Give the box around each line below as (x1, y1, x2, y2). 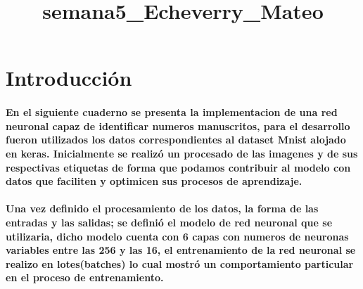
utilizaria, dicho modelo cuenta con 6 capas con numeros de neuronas (6, 229, 349, 243)
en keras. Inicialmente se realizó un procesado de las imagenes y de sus (6, 146, 358, 160)
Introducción (6, 63, 132, 92)
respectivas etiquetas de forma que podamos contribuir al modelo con (6, 160, 351, 174)
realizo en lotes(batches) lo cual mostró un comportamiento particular (6, 256, 354, 271)
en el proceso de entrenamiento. (6, 270, 164, 285)
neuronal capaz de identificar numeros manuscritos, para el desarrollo (6, 118, 350, 133)
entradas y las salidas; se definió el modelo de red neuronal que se (6, 214, 333, 229)
